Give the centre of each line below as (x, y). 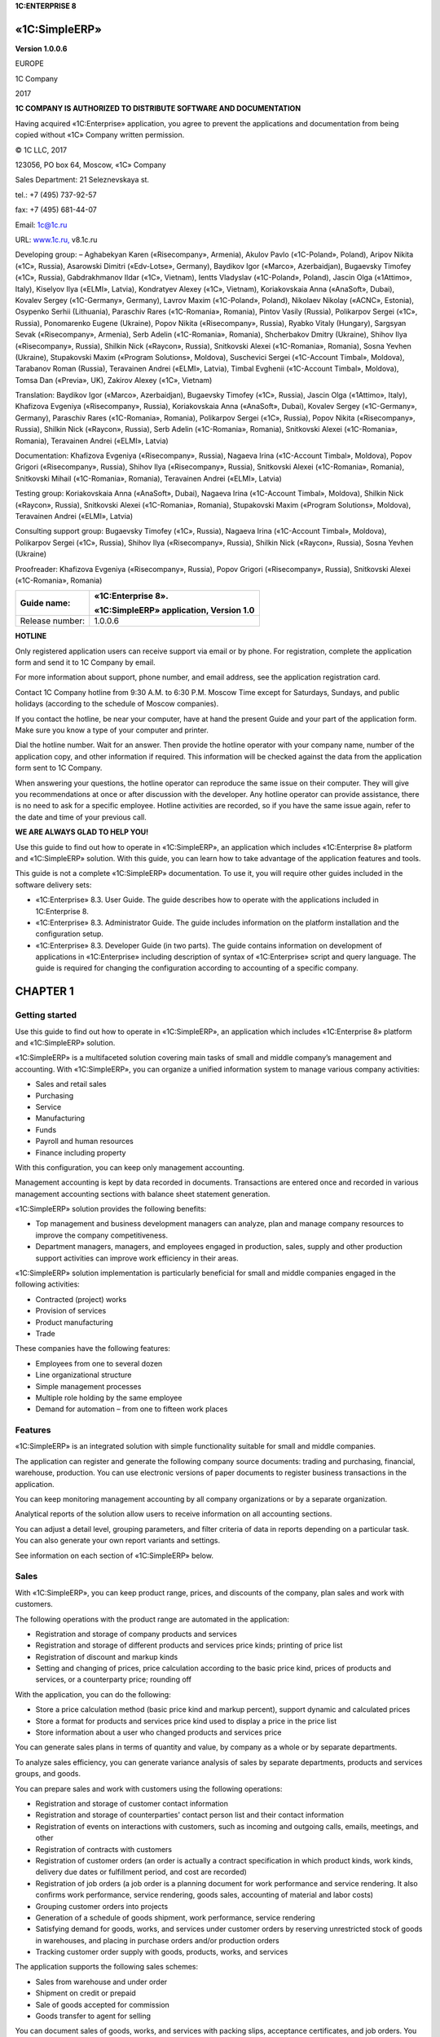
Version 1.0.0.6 (41, 48)
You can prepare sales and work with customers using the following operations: (149, 1788)
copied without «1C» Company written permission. (100, 135)
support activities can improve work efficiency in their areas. (137, 1258)
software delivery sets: (53, 885)
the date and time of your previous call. (81, 817)
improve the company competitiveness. (102, 1235)
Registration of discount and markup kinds (107, 1656)
